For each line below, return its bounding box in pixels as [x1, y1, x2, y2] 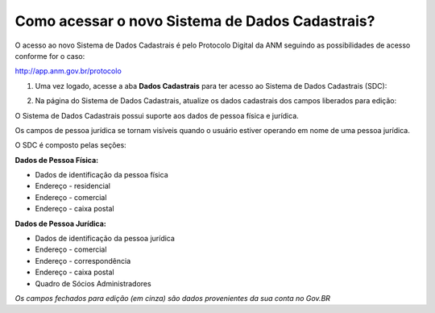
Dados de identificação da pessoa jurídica [35, 234, 175, 244]
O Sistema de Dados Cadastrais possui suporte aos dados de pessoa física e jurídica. [14, 111, 300, 120]
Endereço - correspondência [35, 256, 131, 265]
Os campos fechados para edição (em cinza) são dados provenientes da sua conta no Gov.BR [14, 293, 330, 303]
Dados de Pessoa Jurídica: [14, 219, 106, 228]
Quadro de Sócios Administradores [35, 278, 152, 288]
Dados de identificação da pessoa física [35, 170, 168, 180]
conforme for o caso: [14, 51, 85, 61]
